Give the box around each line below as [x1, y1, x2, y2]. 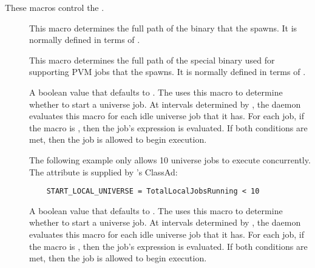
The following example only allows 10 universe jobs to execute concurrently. [29, 153, 311, 166]
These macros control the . [5, 1, 104, 13]
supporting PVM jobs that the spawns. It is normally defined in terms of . [29, 65, 306, 78]
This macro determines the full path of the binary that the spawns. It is [29, 21, 297, 34]
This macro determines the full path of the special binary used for [29, 53, 275, 66]
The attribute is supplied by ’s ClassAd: [29, 165, 178, 178]
